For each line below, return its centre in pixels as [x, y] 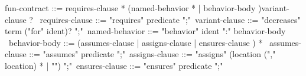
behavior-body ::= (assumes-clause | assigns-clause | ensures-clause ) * [136, 42]
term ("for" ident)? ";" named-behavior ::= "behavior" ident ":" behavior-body [145, 31]
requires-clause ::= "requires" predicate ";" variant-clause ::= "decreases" [170, 19]
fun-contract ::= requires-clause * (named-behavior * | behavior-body [130, 8]
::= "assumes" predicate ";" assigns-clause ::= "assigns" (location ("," [152, 54]
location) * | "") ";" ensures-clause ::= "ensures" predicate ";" [114, 65]
